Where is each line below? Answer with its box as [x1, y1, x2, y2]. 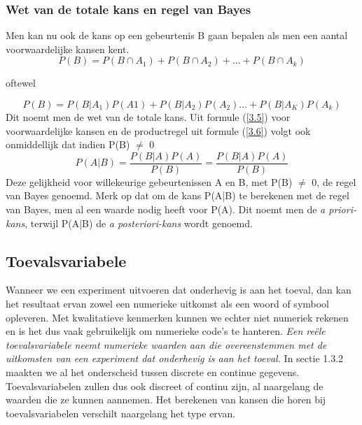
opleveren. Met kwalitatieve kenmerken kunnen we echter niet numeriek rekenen [6, 310, 349, 324]
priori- [328, 202, 356, 217]
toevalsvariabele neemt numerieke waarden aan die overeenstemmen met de [6, 337, 327, 352]
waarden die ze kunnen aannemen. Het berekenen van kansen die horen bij [6, 392, 326, 407]
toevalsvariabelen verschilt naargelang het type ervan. [6, 405, 236, 420]
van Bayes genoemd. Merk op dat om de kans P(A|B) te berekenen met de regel [6, 188, 349, 203]
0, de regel [312, 174, 356, 189]
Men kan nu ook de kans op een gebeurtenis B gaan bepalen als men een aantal [6, 28, 348, 43]
